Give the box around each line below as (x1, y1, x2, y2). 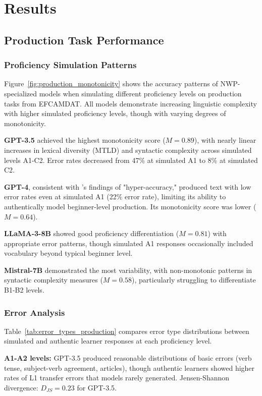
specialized (4, 88, 37, 98)
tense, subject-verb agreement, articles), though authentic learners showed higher (4, 362, 255, 373)
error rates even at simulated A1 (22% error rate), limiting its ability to (4, 191, 226, 202)
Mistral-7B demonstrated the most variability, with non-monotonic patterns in (4, 264, 252, 275)
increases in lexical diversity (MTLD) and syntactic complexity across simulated (4, 144, 252, 155)
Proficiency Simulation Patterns (4, 59, 137, 71)
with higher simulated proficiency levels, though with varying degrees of (4, 108, 226, 119)
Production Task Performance (4, 32, 164, 47)
